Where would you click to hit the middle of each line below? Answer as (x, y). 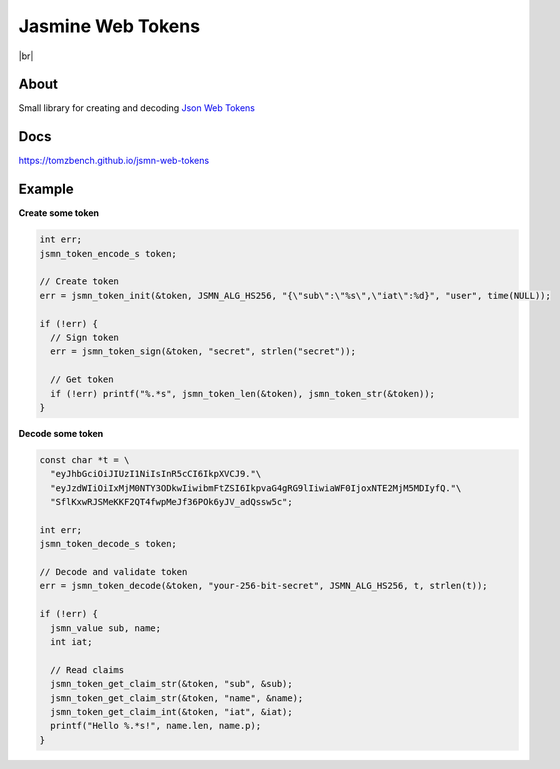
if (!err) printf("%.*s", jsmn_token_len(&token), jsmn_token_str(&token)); (242, 393)
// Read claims (87, 669)
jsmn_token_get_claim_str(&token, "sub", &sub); (172, 684)
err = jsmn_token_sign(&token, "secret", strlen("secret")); (203, 351)
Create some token (59, 213)
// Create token (79, 281)
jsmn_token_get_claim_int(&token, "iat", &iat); (172, 711)
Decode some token (61, 433)
